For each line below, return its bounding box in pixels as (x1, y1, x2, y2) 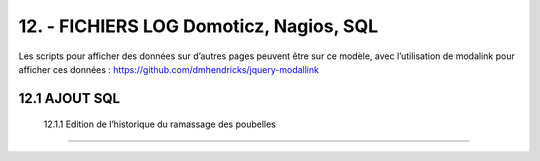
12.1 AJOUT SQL (18, 90, 120, 107)
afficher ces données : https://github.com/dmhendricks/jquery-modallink (18, 63, 320, 75)
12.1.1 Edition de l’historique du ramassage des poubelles (43, 118, 277, 130)
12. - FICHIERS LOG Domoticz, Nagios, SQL (18, 15, 379, 37)
